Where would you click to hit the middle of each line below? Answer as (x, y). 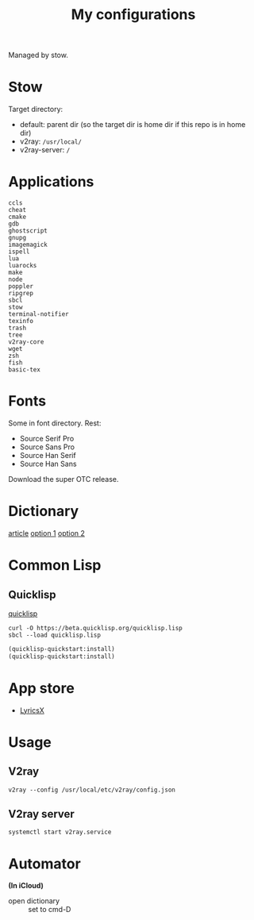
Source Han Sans (48, 464)
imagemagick (28, 245)
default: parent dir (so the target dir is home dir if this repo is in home (133, 125)
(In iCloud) (26, 886)
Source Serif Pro (47, 439)
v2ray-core (26, 342)
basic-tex (25, 370)
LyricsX (32, 710)
